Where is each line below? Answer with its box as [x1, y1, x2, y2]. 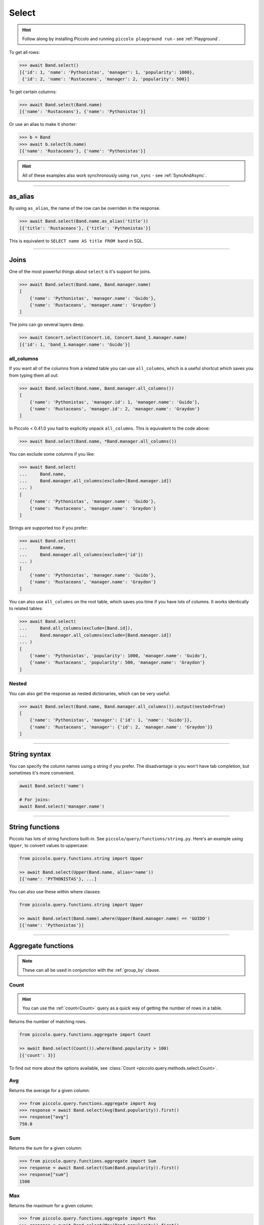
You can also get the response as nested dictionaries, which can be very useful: [9, 690, 171, 696]
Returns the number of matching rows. [9, 1019, 87, 1025]
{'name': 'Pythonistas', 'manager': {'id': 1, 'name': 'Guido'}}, [29, 717, 193, 723]
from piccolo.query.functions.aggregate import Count [19, 1032, 151, 1037]
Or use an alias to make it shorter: [9, 122, 77, 127]
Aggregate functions [9, 941, 74, 950]
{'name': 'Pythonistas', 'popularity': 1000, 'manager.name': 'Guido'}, [29, 653, 208, 659]
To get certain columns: [9, 89, 57, 95]
